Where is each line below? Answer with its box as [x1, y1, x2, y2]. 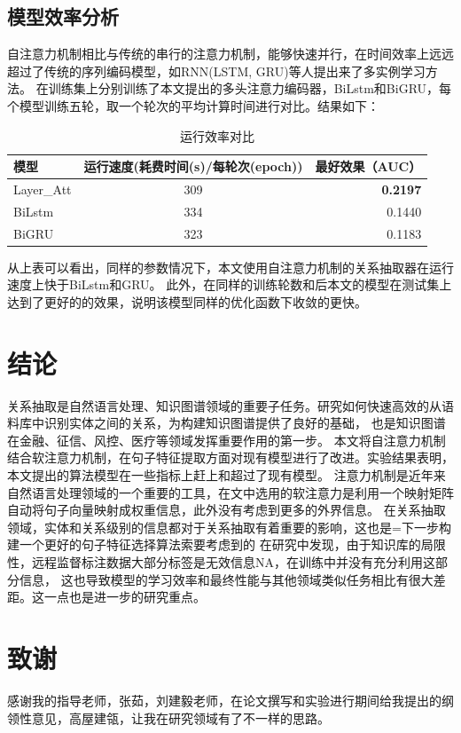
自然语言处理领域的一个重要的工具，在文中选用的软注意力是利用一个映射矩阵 [7, 483, 454, 501]
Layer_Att [13, 180, 72, 199]
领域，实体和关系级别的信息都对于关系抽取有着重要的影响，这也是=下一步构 [7, 517, 451, 536]
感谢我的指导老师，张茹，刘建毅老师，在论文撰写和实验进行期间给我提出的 [7, 690, 441, 709]
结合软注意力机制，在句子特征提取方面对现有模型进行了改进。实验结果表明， [7, 448, 454, 467]
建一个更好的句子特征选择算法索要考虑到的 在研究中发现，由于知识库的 [7, 535, 421, 554]
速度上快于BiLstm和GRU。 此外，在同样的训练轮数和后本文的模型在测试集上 [7, 275, 452, 294]
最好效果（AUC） [315, 157, 422, 176]
